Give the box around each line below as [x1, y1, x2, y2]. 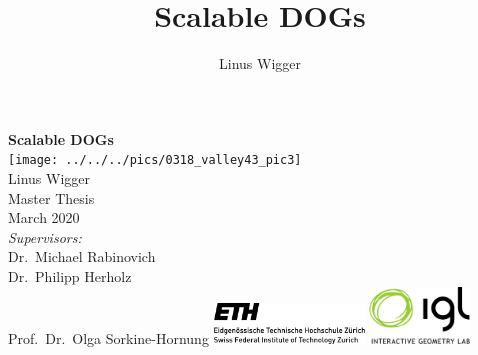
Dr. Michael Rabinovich [8, 246, 156, 267]
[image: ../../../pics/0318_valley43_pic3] [8, 153, 302, 168]
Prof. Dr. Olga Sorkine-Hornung [8, 327, 209, 348]
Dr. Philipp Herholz [8, 265, 132, 286]
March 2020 [8, 207, 80, 228]
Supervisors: [8, 226, 82, 247]
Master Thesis [8, 187, 95, 208]
